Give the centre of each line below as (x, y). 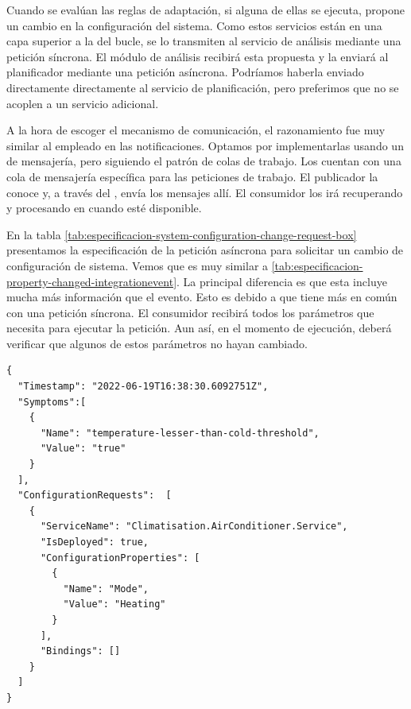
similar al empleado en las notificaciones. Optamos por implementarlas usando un (205, 145)
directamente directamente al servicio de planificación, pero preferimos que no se (203, 87)
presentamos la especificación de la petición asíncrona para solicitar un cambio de (205, 250)
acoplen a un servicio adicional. (83, 103)
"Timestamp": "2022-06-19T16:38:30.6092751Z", (143, 387)
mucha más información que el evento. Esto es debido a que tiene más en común (202, 297)
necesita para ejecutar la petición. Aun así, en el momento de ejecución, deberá (199, 328)
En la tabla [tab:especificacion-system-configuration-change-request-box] (182, 234)
